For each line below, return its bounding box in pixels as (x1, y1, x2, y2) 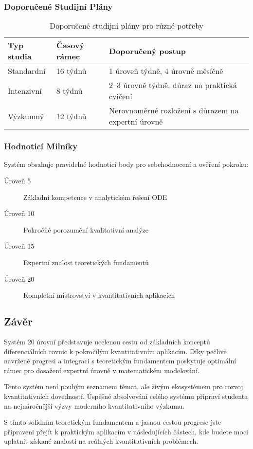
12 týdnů (56, 110, 87, 122)
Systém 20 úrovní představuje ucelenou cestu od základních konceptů (4, 336, 210, 346)
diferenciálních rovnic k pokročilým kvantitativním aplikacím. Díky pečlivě (4, 346, 227, 356)
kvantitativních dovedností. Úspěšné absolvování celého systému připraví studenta (4, 391, 248, 401)
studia (8, 51, 32, 62)
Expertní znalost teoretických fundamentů (23, 257, 149, 267)
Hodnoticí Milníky (4, 140, 78, 152)
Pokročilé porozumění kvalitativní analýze (23, 224, 148, 234)
